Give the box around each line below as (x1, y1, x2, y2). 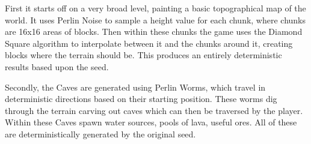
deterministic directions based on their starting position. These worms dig (5, 92, 277, 105)
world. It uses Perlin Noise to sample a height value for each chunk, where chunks (5, 13, 306, 26)
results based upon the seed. (5, 60, 109, 73)
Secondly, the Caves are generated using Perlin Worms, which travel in (5, 80, 266, 93)
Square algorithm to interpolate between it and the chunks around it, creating (5, 37, 293, 49)
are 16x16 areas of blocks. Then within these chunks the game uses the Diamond (5, 25, 303, 38)
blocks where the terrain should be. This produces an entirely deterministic (5, 49, 282, 61)
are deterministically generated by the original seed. (5, 127, 196, 140)
